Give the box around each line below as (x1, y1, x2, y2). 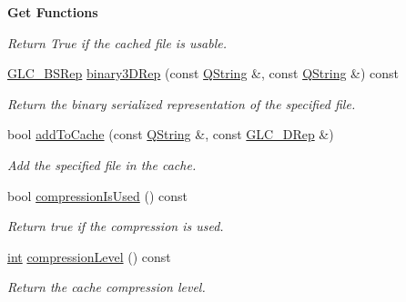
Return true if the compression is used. (7, 216, 224, 236)
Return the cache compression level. (7, 277, 206, 297)
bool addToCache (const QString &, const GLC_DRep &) (7, 125, 334, 144)
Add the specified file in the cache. (7, 155, 197, 174)
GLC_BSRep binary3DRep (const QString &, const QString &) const (7, 64, 400, 83)
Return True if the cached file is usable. (7, 33, 228, 52)
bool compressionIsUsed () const (7, 186, 188, 205)
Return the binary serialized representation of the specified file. (7, 94, 356, 113)
